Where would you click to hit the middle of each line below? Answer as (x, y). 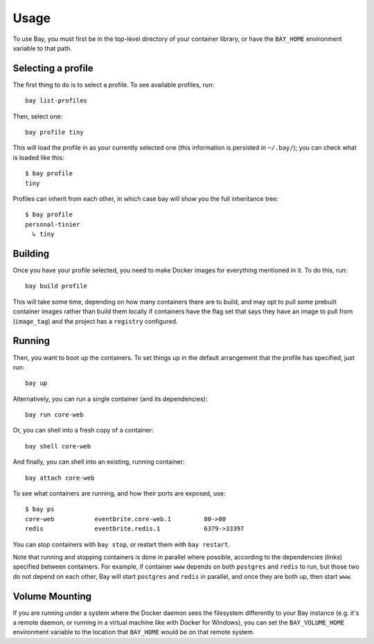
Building (31, 253)
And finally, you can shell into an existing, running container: (99, 462)
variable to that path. (42, 48)
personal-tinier (53, 224)
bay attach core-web (60, 478)
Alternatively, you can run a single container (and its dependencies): (110, 399)
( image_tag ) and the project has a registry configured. (95, 321)
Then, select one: (38, 116)
